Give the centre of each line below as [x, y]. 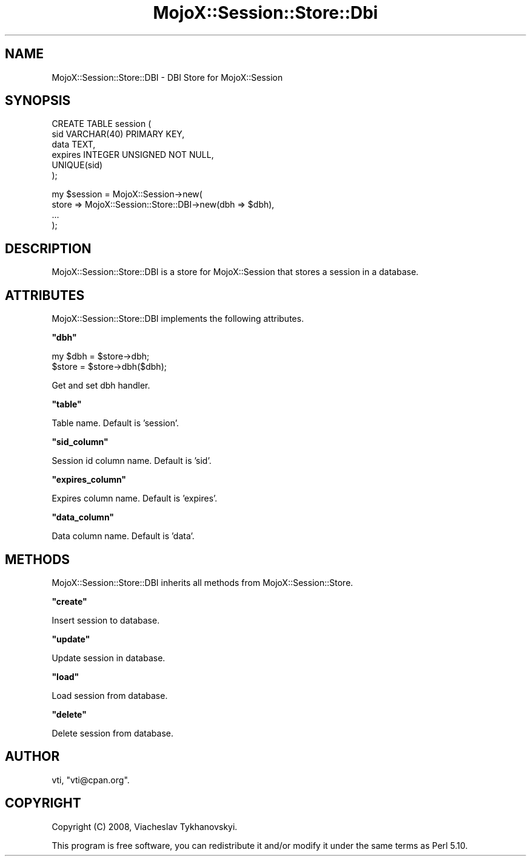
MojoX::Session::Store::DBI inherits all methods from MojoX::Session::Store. [202, 582]
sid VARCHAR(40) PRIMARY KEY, [118, 134]
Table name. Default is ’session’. [115, 423]
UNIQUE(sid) [77, 165]
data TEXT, [74, 145]
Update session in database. [109, 658]
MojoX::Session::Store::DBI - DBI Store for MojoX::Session [167, 77]
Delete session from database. [112, 733]
